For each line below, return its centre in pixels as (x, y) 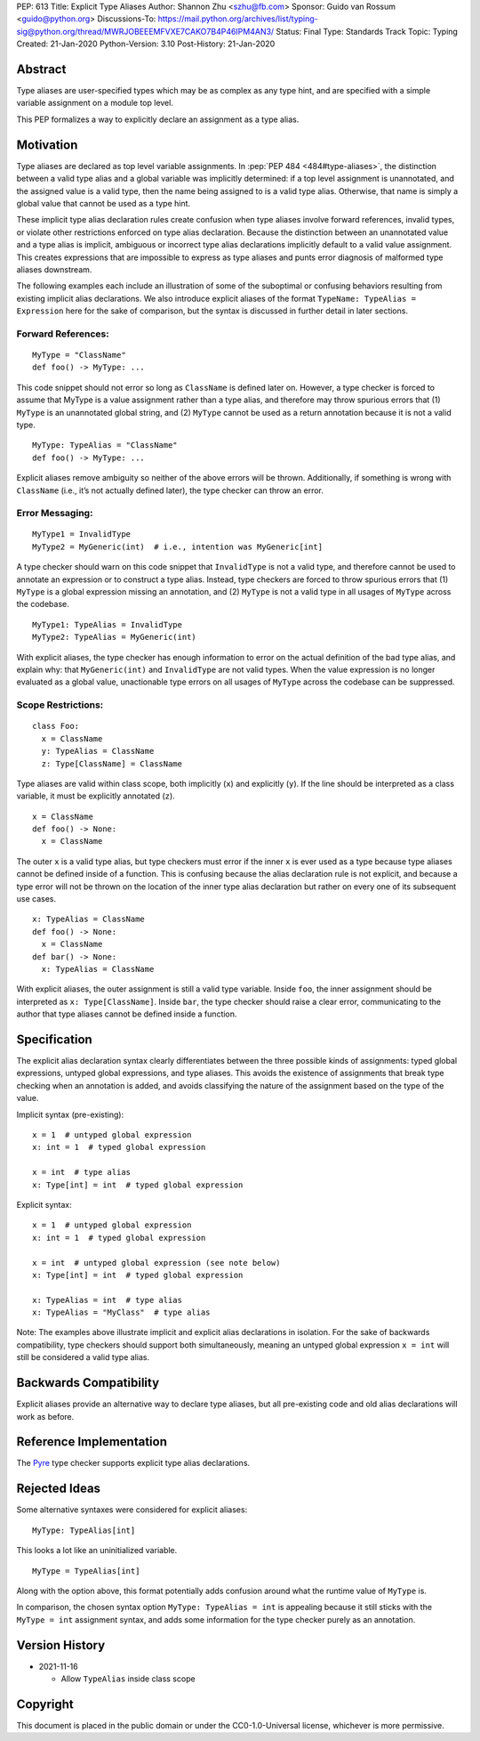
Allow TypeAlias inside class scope (128, 1679)
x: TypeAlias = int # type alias (107, 1300)
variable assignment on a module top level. (95, 103)
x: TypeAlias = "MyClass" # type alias (121, 1312)
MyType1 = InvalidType (82, 534)
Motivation (47, 145)
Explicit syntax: (44, 1204)
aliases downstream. (54, 269)
